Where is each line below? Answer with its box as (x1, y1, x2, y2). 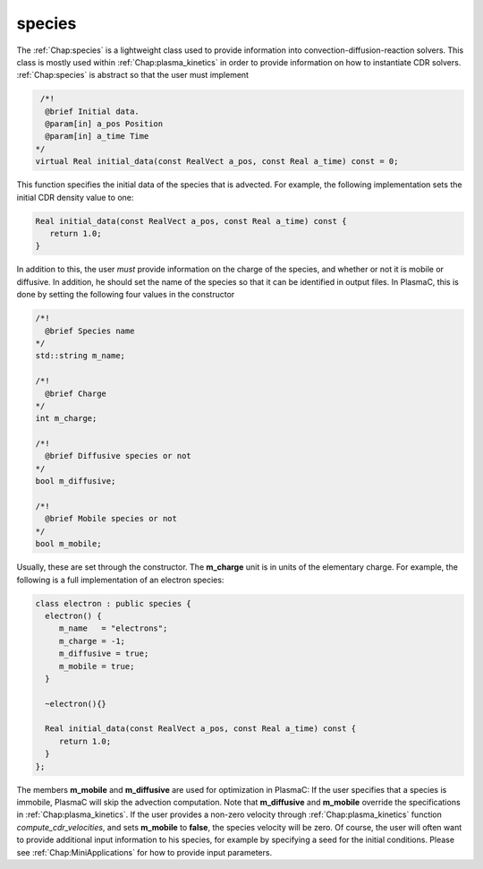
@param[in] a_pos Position (45, 119, 164, 129)
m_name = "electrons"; (58, 624, 168, 633)
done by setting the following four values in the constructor (16, 289, 235, 300)
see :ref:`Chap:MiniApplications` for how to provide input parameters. (16, 847, 273, 857)
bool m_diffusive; (35, 476, 116, 486)
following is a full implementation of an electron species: (16, 574, 225, 585)
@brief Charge (45, 388, 107, 399)
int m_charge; (35, 413, 97, 424)
